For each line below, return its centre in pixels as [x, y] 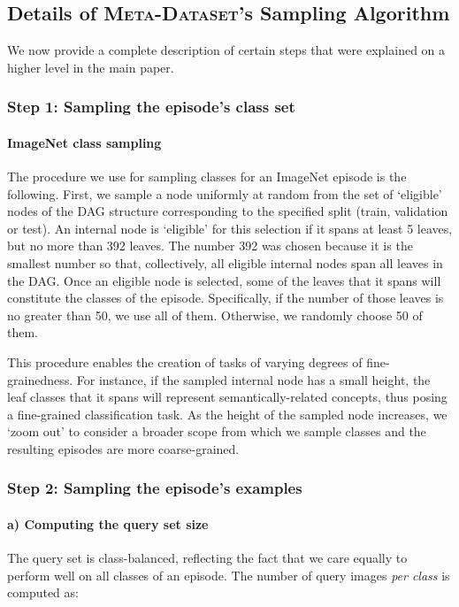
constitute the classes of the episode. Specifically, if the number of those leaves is [226, 298]
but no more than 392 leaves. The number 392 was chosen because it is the [210, 246]
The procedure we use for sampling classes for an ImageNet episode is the [207, 177]
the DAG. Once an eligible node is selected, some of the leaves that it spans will [224, 280]
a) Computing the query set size [108, 523]
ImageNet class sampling [84, 142]
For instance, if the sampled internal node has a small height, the [253, 379]
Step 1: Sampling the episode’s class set [151, 107]
